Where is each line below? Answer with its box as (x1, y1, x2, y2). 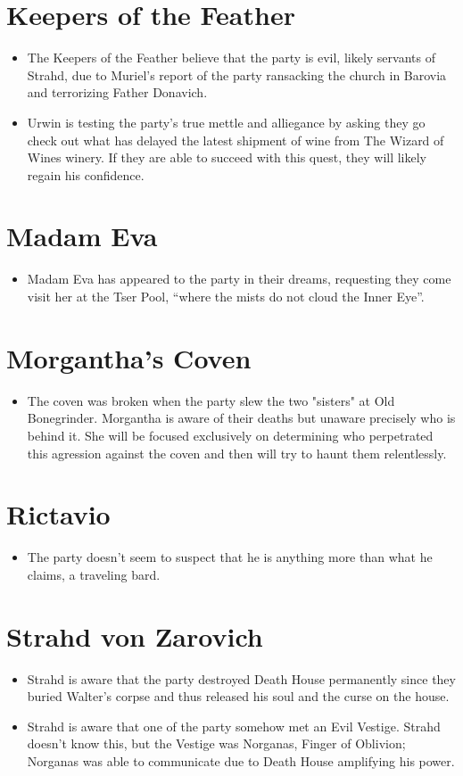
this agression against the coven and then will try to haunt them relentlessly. (27, 443, 447, 462)
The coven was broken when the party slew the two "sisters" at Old (27, 391, 395, 409)
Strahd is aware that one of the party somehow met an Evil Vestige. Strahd (27, 716, 441, 735)
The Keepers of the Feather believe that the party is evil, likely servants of (27, 48, 435, 67)
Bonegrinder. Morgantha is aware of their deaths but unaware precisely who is (27, 409, 456, 427)
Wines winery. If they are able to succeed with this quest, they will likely (27, 148, 426, 167)
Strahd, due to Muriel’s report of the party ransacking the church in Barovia (27, 65, 447, 84)
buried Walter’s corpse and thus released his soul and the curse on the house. (27, 687, 450, 706)
